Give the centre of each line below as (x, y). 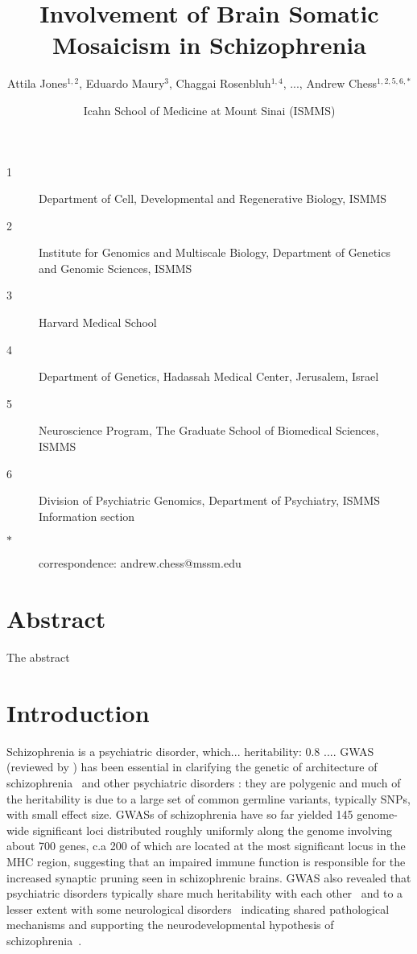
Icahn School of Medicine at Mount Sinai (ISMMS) (209, 110)
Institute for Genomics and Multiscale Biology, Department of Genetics (215, 252)
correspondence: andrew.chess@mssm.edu (140, 563)
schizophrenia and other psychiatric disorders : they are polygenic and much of (204, 783)
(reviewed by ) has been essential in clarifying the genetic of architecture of (192, 767)
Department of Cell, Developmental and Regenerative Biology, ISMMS (213, 198)
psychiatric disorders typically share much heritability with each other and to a (205, 893)
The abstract (38, 657)
